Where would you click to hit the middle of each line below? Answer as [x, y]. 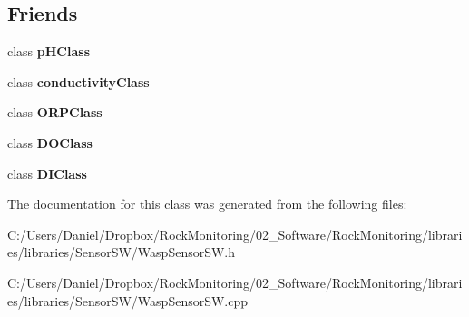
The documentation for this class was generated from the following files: [207, 204]
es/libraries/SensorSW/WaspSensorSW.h [122, 252]
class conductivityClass [78, 81]
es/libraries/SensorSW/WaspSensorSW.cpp [128, 300]
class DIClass [47, 173]
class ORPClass [55, 112]
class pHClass [49, 51]
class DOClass [50, 142]
